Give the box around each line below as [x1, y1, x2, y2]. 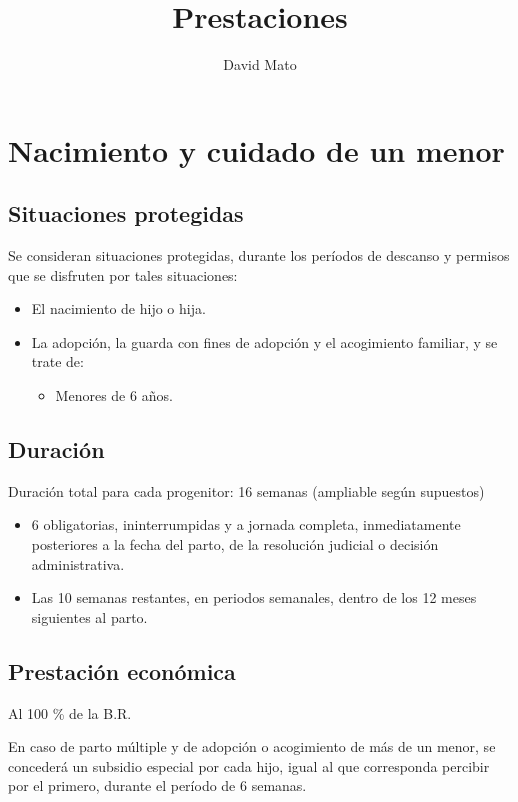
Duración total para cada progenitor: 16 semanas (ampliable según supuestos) [8, 480, 485, 501]
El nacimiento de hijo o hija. [31, 298, 206, 319]
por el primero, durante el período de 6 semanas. [8, 775, 307, 796]
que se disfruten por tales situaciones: [8, 264, 238, 285]
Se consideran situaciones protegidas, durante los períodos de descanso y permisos [8, 245, 510, 266]
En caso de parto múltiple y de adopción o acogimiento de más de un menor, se [8, 736, 496, 757]
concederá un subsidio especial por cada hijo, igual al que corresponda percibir [8, 755, 490, 776]
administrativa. [31, 553, 125, 574]
